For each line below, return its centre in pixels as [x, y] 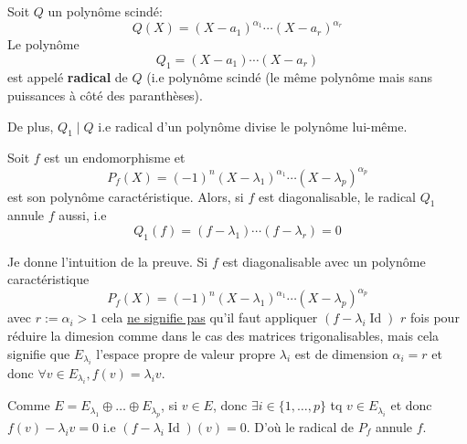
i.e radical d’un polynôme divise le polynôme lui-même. [253, 126]
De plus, [31, 126]
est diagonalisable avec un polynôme [324, 261]
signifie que [39, 353]
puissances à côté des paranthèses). [105, 95]
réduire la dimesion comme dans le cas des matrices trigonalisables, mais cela [223, 336]
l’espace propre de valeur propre [186, 353]
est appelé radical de [68, 77]
